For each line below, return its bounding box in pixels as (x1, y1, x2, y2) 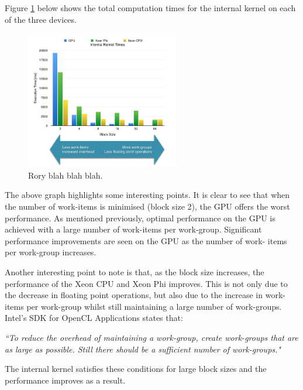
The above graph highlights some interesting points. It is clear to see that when (5, 189, 290, 201)
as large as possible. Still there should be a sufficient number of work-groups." (5, 343, 281, 355)
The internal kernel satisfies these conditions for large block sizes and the (5, 362, 267, 375)
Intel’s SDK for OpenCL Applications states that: (5, 312, 183, 324)
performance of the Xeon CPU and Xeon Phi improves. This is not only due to (5, 277, 288, 289)
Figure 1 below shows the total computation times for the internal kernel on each (5, 2, 296, 13)
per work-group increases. (5, 246, 97, 258)
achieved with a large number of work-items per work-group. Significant (5, 223, 262, 235)
